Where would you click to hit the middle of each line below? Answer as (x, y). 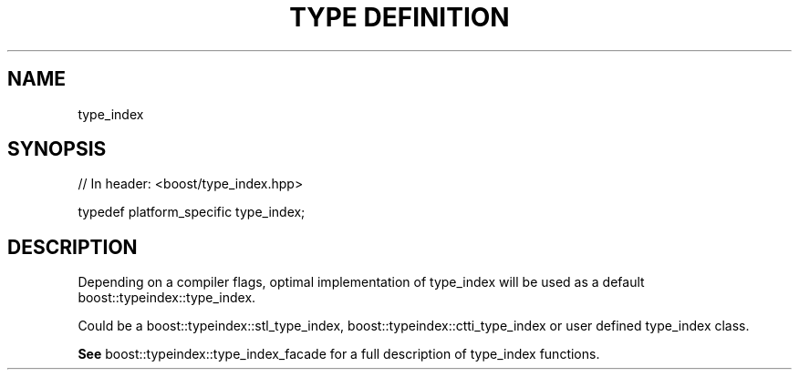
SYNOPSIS (57, 149)
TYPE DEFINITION (399, 17)
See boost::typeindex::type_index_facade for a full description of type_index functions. (339, 354)
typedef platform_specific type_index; (192, 212)
